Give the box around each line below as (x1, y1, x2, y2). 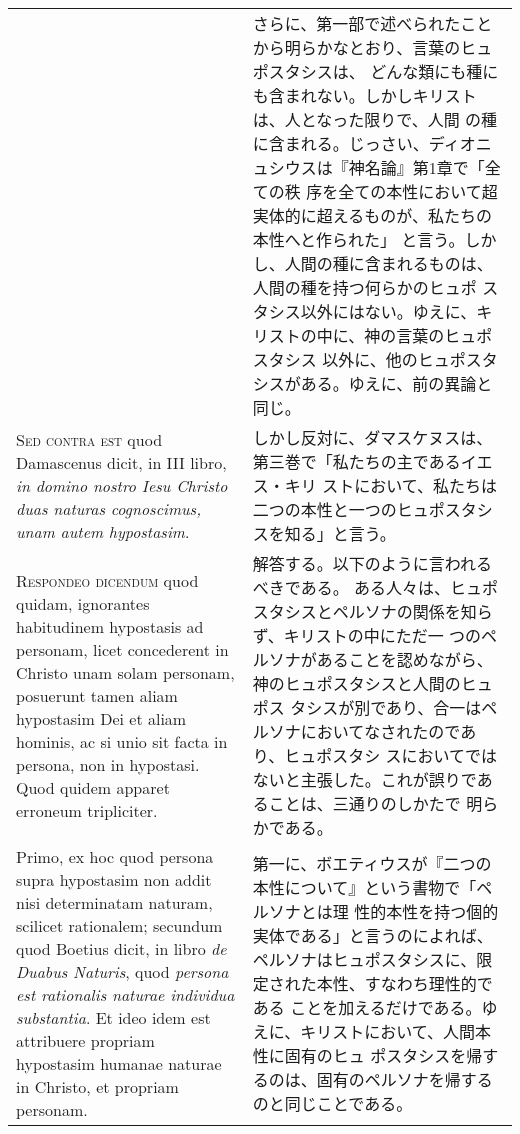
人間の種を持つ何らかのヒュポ (252, 276, 477, 299)
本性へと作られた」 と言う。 (252, 228, 465, 251)
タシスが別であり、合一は (290, 696, 482, 719)
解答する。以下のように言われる (252, 552, 493, 575)
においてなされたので (300, 720, 461, 743)
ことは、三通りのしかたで (268, 792, 461, 815)
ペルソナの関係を (332, 600, 461, 623)
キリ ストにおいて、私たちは (284, 474, 497, 497)
